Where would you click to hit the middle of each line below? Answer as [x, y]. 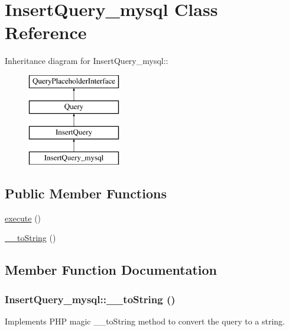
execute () [23, 218]
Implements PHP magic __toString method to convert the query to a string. [145, 321]
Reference [46, 32]
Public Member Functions [86, 193]
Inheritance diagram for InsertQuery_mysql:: [87, 61]
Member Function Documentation [111, 270]
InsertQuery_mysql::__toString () [90, 299]
